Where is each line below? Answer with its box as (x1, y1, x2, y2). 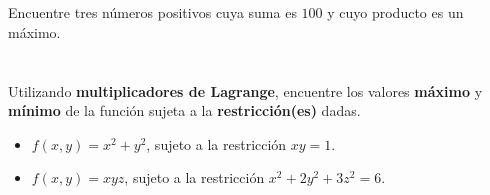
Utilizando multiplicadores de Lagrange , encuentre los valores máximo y (8, 80, 483, 101)
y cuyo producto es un (327, 2, 464, 23)
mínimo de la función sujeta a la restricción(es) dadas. (8, 100, 361, 121)
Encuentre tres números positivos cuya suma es (8, 2, 297, 23)
